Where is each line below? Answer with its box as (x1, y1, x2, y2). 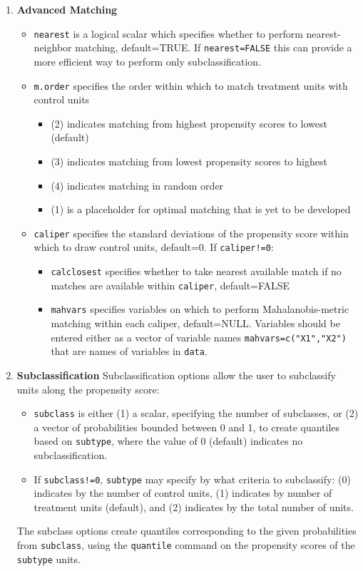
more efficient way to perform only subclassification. (34, 53, 262, 68)
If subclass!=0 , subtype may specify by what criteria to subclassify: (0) (34, 471, 351, 486)
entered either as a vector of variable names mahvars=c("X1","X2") (51, 329, 347, 344)
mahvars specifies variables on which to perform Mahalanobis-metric (51, 302, 349, 317)
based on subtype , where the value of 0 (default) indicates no (34, 433, 303, 448)
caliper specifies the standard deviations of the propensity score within (34, 225, 349, 240)
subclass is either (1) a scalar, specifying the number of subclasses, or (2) (34, 406, 359, 421)
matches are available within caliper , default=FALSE (51, 277, 290, 292)
